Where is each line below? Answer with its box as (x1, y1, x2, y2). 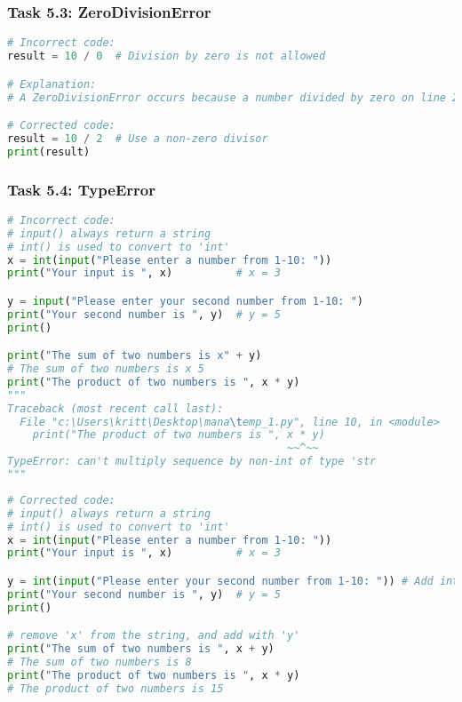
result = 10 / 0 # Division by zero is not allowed (7, 50, 326, 63)
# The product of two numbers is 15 (7, 682, 224, 695)
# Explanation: (7, 77, 97, 91)
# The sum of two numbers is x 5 (7, 363, 204, 376)
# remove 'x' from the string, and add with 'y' (7, 629, 300, 642)
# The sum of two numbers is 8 (7, 656, 192, 668)
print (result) (7, 145, 91, 158)
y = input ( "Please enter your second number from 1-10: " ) (7, 294, 363, 307)
